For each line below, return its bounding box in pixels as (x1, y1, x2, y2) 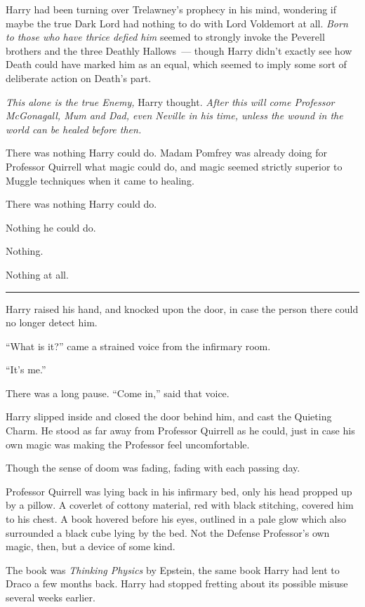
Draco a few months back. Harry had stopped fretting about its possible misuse (6, 576, 348, 591)
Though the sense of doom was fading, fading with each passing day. (6, 460, 300, 475)
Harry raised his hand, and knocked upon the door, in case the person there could (6, 301, 359, 316)
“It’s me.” (6, 362, 46, 377)
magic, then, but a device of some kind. (6, 539, 175, 554)
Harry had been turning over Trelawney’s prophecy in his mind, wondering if (6, 2, 337, 16)
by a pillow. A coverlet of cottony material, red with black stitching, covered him (6, 498, 354, 512)
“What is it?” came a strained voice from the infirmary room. (6, 338, 271, 353)
